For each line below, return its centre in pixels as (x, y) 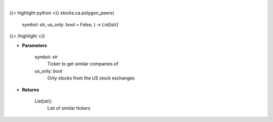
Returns (31, 90)
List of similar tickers (69, 108)
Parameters (35, 45)
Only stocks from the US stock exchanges (91, 78)
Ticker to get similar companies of (83, 64)
